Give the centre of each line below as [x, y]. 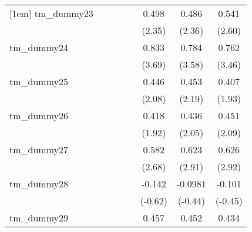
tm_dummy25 [39, 81]
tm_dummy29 [39, 218]
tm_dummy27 [39, 149]
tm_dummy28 [39, 184]
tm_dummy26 [39, 115]
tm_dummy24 [39, 47]
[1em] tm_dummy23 [51, 13]
